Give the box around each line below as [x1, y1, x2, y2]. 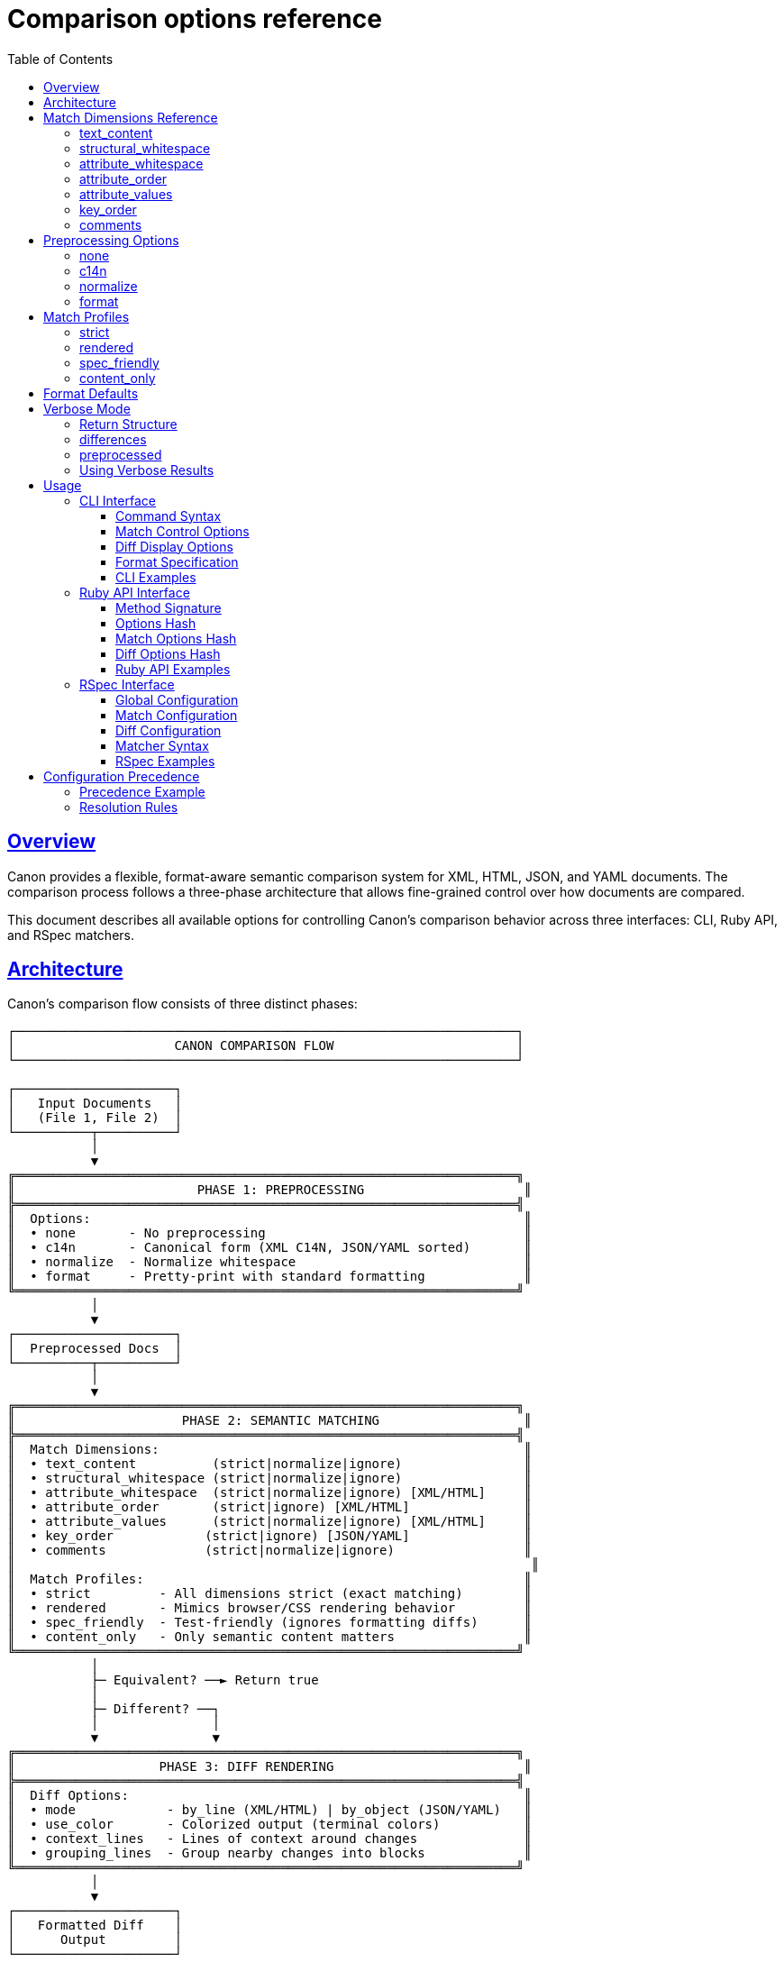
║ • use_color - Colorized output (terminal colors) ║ [7, 1817, 532, 1832]
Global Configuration [115, 691, 239, 707]
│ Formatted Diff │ [7, 1918, 182, 1933]
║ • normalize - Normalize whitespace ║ [7, 1255, 532, 1270]
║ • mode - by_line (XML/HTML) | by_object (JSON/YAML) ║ [7, 1802, 532, 1818]
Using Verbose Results [79, 461, 214, 478]
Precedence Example [79, 783, 205, 799]
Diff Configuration [115, 722, 222, 738]
